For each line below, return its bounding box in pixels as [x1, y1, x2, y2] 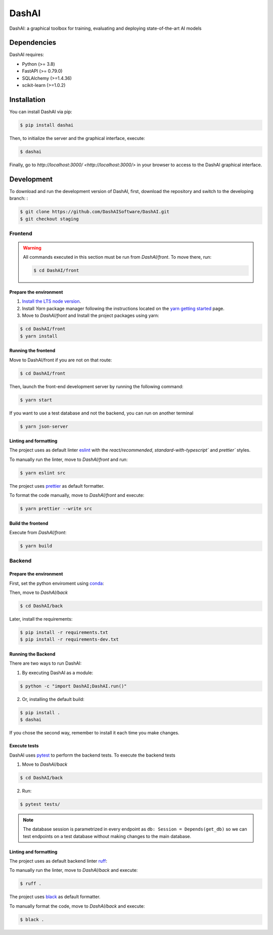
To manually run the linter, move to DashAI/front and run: [9, 456, 128, 462]
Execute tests [9, 743, 39, 749]
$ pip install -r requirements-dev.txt [20, 637, 119, 642]
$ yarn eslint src [20, 470, 66, 476]
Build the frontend [9, 520, 49, 526]
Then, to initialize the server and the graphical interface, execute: [9, 135, 145, 141]
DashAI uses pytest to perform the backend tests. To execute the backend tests [9, 752, 175, 758]
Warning [23, 245, 41, 251]
